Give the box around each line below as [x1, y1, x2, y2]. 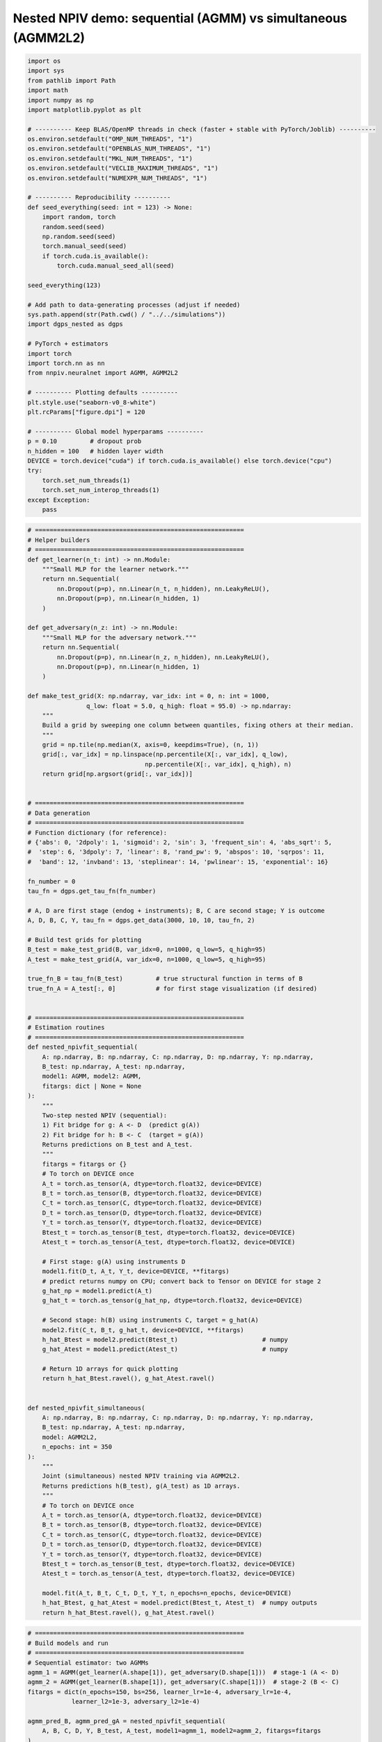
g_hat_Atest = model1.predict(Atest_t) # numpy [42, 1346, 289, 1353]
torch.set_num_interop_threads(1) [42, 486, 160, 494]
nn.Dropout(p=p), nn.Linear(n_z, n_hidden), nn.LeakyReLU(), [56, 653, 270, 661]
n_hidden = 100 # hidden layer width [27, 447, 164, 455]
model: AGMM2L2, [42, 1433, 97, 1441]
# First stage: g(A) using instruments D [42, 1258, 186, 1265]
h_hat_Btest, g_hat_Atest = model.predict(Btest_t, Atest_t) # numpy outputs [42, 1599, 318, 1607]
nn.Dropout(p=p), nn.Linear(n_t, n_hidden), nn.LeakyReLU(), [56, 585, 270, 592]
